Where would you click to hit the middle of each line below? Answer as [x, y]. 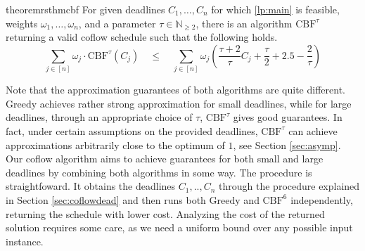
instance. [25, 241]
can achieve [313, 130]
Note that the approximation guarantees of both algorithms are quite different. [175, 90]
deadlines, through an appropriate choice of [99, 117]
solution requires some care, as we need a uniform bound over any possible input [179, 227]
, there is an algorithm [244, 23]
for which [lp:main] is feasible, [275, 9]
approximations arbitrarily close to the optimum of [115, 144]
